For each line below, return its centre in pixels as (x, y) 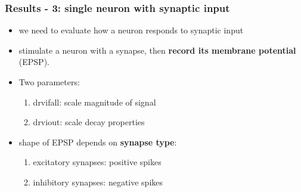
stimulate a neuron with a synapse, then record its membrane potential (157, 50)
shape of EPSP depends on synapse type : (98, 142)
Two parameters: (49, 82)
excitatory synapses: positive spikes (97, 162)
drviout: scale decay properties (89, 122)
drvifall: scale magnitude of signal (94, 102)
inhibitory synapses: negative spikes (98, 182)
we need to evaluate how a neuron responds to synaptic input (131, 30)
